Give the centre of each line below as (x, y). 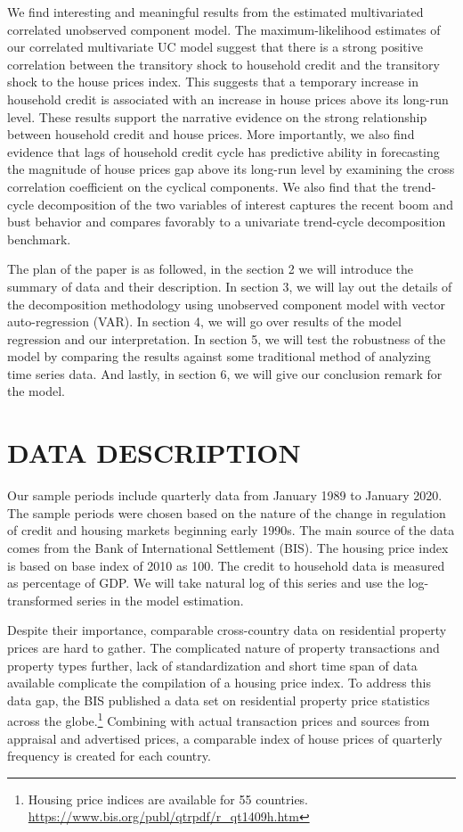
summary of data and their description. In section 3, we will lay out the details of (230, 286)
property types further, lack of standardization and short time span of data (212, 665)
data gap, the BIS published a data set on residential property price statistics (219, 700)
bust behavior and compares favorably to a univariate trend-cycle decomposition (227, 222)
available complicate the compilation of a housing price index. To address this (219, 683)
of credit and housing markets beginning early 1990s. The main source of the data (231, 530)
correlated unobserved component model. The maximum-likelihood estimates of (224, 29)
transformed (40, 600)
